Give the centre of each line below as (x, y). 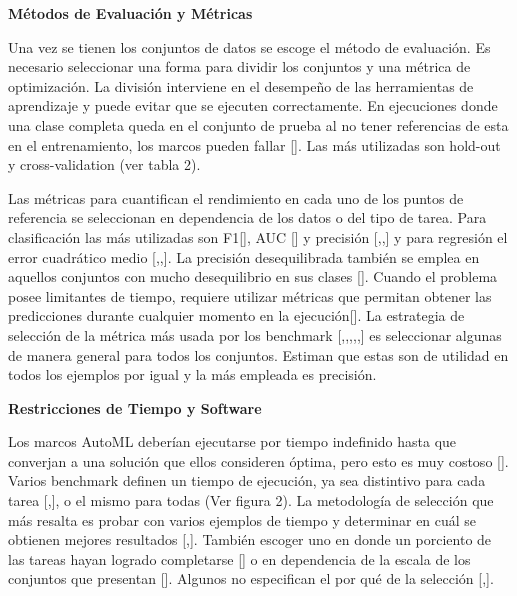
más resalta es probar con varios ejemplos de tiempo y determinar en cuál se (242, 519)
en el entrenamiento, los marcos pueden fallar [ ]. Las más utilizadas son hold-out (254, 144)
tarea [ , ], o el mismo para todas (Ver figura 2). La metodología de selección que (251, 500)
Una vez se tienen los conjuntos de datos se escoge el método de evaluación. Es (249, 46)
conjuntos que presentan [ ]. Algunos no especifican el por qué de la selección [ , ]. (251, 578)
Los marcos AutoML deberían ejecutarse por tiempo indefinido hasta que (232, 441)
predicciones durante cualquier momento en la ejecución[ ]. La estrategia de (236, 315)
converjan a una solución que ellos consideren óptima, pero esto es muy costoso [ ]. (258, 460)
